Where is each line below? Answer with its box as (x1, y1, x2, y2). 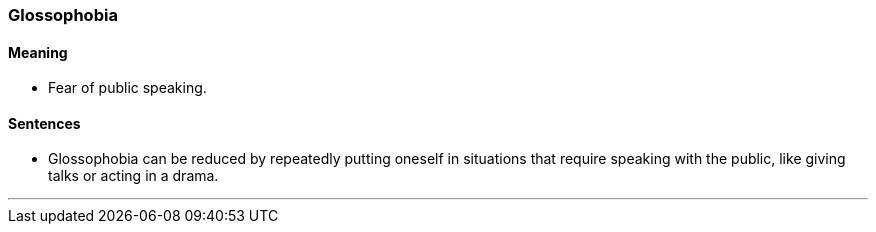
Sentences (8, 114, 81, 132)
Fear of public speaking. (48, 79, 207, 97)
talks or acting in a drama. (48, 167, 219, 185)
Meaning (8, 43, 68, 61)
